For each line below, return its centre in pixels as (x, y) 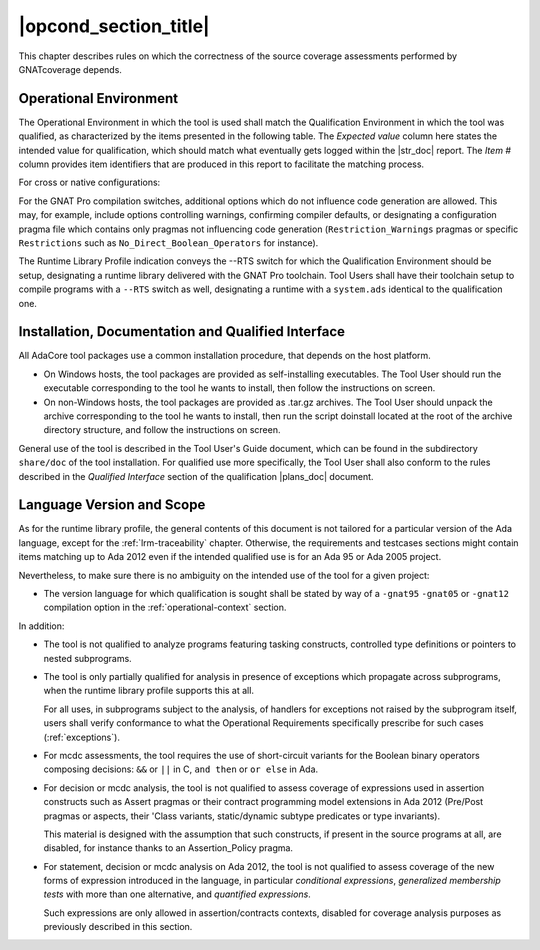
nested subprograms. (87, 658)
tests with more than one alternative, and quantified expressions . (177, 894)
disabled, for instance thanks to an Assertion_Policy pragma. (168, 848)
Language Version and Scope (112, 505)
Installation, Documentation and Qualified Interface (181, 331)
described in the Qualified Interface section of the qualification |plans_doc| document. (196, 476)
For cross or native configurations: (89, 182)
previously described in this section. (118, 927)
